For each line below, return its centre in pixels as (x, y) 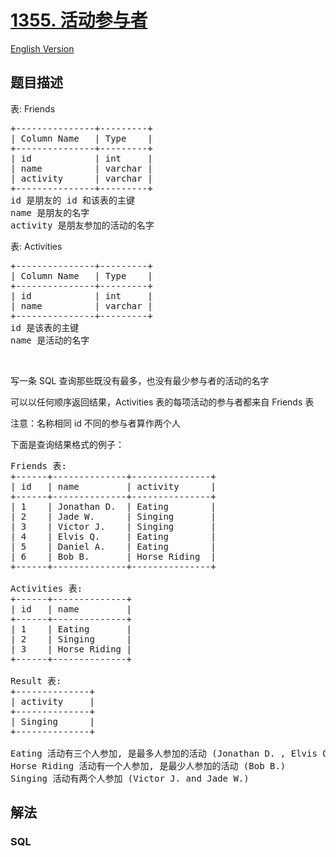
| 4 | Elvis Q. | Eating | (113, 536)
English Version (42, 48)
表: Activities (36, 246)
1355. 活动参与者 (79, 20)
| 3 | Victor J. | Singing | (113, 526)
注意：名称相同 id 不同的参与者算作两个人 (95, 423)
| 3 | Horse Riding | (71, 649)
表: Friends (33, 108)
